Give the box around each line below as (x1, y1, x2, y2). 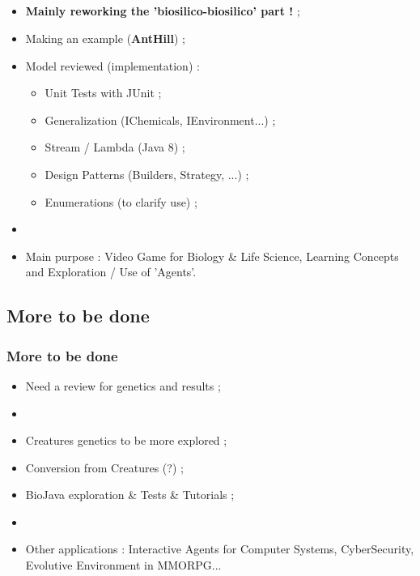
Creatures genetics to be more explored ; (25, 432, 227, 449)
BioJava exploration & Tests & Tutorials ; (25, 486, 235, 503)
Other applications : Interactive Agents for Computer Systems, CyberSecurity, (25, 540, 414, 557)
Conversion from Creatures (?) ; (25, 459, 184, 476)
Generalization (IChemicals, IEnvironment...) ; (45, 111, 276, 128)
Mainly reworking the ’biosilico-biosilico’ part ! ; (25, 2, 300, 19)
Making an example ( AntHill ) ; (25, 29, 186, 46)
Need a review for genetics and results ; (25, 377, 221, 394)
